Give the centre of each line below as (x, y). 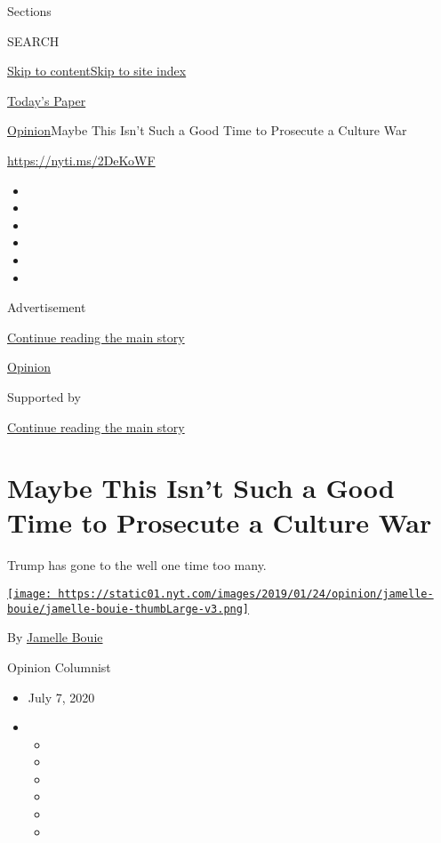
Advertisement (47, 307)
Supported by (44, 396)
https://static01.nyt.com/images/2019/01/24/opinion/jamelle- (246, 594)
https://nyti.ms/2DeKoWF (81, 160)
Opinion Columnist (59, 666)
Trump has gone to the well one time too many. (137, 565)
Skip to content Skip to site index (97, 71)
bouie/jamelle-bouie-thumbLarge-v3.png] (128, 609)
